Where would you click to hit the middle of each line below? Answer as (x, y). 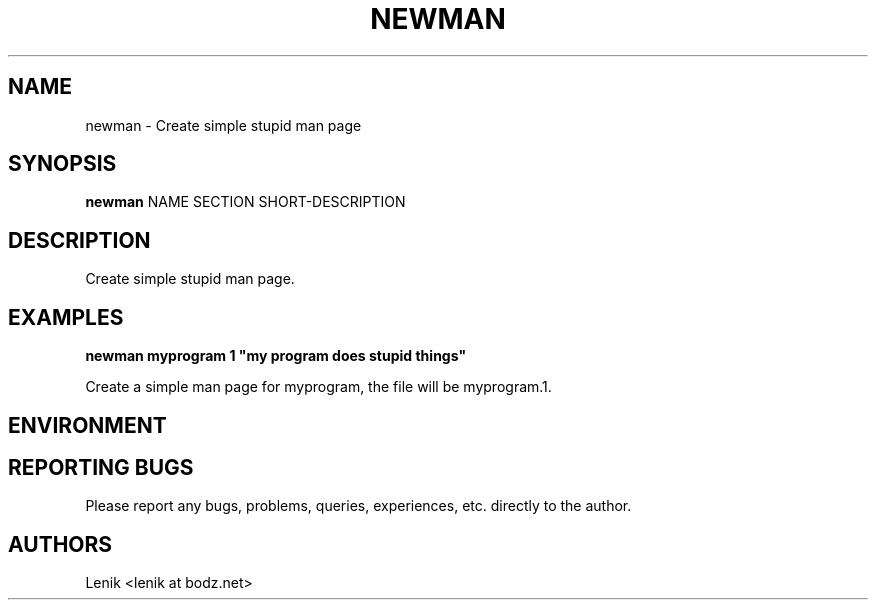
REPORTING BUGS (101, 467)
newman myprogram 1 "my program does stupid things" (276, 356)
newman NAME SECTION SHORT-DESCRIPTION (245, 202)
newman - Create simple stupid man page (223, 125)
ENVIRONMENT (87, 425)
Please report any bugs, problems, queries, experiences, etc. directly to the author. (358, 506)
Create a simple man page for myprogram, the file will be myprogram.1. (318, 387)
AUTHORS (60, 544)
